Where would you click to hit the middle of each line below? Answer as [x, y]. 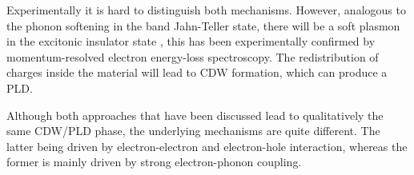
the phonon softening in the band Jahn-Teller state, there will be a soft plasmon [203, 25]
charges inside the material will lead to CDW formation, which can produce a [197, 72]
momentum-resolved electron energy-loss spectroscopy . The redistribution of [193, 56]
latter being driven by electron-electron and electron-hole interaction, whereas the [207, 146]
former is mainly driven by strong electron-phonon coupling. [154, 162]
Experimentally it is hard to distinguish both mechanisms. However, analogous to [206, 10]
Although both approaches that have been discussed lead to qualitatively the [195, 115]
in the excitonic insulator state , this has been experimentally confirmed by [191, 41]
